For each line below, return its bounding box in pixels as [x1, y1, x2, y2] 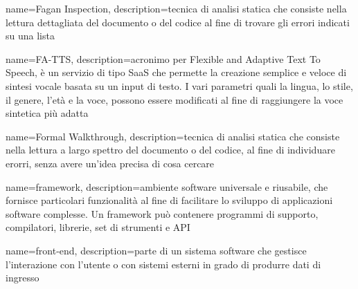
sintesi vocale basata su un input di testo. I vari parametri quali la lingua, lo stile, [6, 78, 353, 93]
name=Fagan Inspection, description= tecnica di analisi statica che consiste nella [6, 1, 347, 15]
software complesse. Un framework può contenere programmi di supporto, [6, 206, 319, 221]
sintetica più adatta [6, 106, 89, 120]
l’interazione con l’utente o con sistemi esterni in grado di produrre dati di [6, 257, 321, 271]
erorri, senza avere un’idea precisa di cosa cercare [6, 156, 215, 170]
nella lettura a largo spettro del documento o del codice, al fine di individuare [6, 142, 335, 157]
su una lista [6, 28, 55, 43]
